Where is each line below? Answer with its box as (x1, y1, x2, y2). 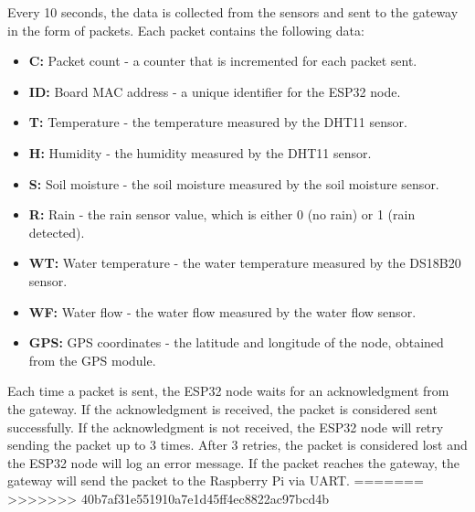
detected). (28, 222, 85, 241)
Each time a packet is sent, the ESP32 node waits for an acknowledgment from (7, 381, 449, 400)
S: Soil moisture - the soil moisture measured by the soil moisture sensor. (28, 174, 439, 193)
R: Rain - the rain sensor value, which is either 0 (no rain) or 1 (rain (28, 205, 416, 224)
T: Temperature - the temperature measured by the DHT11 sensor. (28, 112, 407, 132)
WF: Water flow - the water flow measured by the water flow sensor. (28, 302, 417, 321)
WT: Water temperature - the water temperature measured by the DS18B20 (28, 253, 461, 272)
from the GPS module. (28, 350, 156, 369)
